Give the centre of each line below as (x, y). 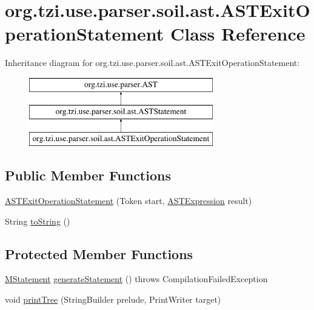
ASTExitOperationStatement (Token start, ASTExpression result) (129, 201)
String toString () (38, 221)
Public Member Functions (88, 175)
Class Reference (238, 34)
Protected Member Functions (99, 253)
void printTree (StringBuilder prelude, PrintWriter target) (113, 299)
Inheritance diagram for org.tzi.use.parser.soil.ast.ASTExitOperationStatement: (152, 63)
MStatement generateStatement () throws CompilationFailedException (136, 279)
